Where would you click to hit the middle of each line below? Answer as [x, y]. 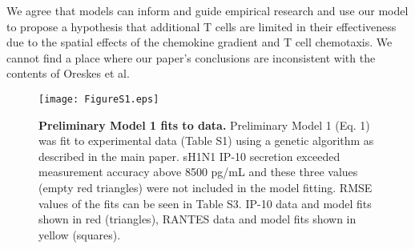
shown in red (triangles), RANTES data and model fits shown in [197, 219]
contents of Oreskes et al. [68, 73]
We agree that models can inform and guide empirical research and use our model [207, 10]
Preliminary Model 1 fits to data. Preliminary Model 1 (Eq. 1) [204, 124]
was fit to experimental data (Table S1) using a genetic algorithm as [206, 141]
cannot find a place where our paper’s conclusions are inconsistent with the [191, 57]
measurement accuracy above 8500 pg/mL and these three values [198, 172]
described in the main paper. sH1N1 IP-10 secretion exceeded [189, 156]
